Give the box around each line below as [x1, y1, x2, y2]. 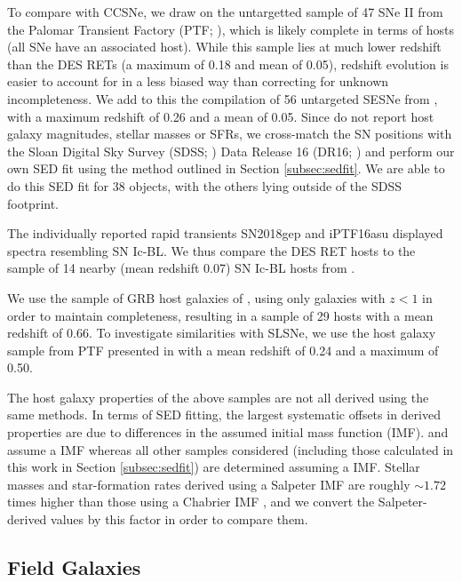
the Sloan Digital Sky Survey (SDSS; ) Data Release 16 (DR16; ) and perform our [7, 141, 455, 160]
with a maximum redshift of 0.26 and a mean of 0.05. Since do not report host [7, 107, 434, 125]
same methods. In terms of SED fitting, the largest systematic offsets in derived [7, 405, 441, 424]
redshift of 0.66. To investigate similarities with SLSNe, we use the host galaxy [7, 323, 436, 342]
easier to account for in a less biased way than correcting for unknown [7, 72, 389, 91]
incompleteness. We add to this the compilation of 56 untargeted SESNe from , [7, 89, 438, 108]
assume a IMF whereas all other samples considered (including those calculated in [7, 440, 454, 458]
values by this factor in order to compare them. [51, 510, 308, 529]
